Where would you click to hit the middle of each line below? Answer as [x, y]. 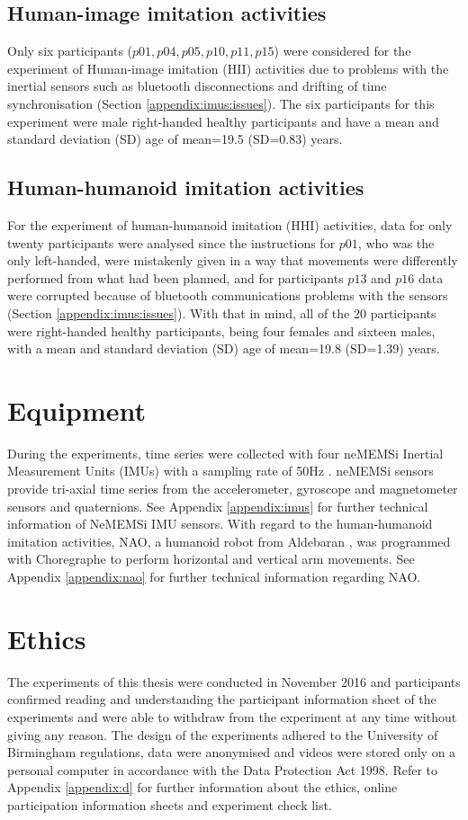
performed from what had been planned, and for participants [175, 277]
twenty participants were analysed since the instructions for [171, 242]
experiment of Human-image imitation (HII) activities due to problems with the [228, 68]
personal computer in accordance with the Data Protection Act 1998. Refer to [223, 769]
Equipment [76, 410]
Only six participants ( [70, 51]
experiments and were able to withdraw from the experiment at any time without [232, 716]
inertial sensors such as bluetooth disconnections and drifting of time [197, 86]
